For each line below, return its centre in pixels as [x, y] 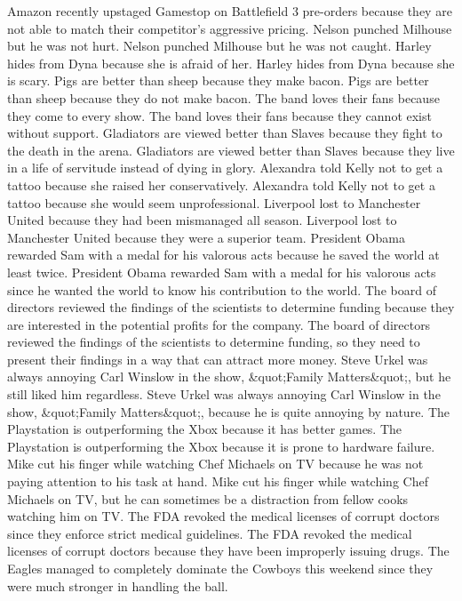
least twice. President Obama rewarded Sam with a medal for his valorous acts [222, 272]
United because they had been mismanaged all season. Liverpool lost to [202, 220]
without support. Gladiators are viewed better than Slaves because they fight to [225, 133]
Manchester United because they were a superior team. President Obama [206, 237]
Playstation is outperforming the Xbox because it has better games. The [205, 429]
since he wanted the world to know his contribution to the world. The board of [222, 289]
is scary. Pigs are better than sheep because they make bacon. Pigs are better [218, 80]
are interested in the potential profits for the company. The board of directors [219, 324]
